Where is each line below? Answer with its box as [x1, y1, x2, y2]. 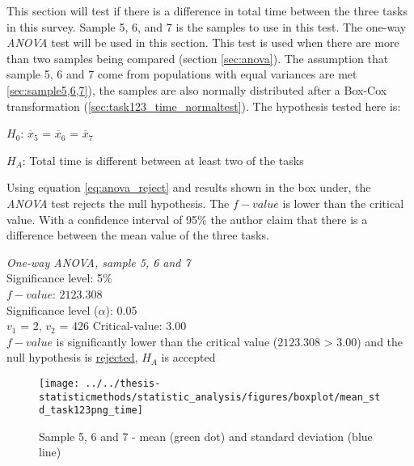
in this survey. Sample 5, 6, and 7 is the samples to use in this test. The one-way [6, 18, 407, 35]
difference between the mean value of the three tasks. [6, 227, 269, 244]
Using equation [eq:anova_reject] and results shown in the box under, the [6, 179, 371, 196]
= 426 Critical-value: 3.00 [59, 317, 187, 334]
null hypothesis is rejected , [6, 349, 138, 366]
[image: [39, 377, 80, 389]
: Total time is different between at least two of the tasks [22, 151, 304, 168]
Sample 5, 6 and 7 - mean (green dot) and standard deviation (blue [39, 427, 373, 444]
